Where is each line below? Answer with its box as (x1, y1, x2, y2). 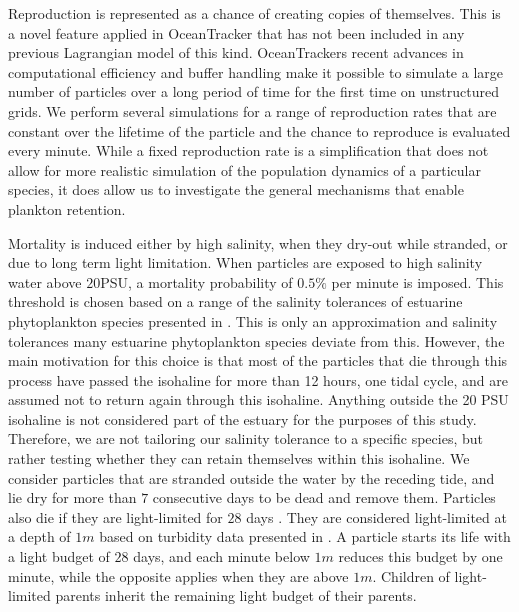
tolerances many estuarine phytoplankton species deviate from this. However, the (8, 330, 505, 351)
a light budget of (8, 546, 110, 567)
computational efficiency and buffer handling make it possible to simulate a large (8, 61, 503, 82)
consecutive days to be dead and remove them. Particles (152, 487, 496, 508)
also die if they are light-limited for (8, 506, 223, 527)
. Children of (372, 565, 450, 586)
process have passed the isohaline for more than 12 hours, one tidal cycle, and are (8, 369, 508, 390)
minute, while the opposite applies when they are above (8, 565, 349, 586)
